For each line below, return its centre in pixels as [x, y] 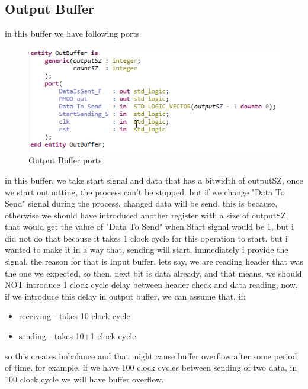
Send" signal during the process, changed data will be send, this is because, [141, 203]
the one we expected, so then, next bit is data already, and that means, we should [153, 273]
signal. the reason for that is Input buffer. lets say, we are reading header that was [154, 261]
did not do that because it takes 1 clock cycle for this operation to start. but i [146, 238]
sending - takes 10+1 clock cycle [77, 336]
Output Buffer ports [65, 160]
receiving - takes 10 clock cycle [74, 316]
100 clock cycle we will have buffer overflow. [84, 379]
